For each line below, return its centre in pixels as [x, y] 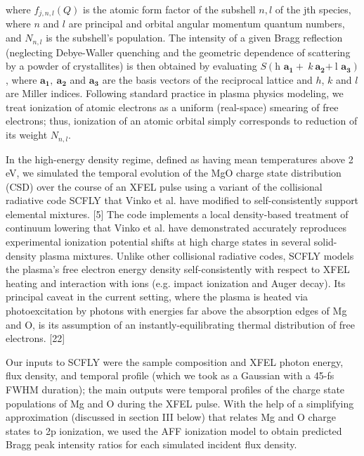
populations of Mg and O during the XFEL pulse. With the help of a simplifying [180, 403]
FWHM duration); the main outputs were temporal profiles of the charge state [175, 389]
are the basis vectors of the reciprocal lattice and [207, 79]
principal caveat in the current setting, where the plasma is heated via [157, 297]
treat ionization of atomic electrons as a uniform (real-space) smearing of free [172, 107]
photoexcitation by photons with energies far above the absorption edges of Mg [176, 311]
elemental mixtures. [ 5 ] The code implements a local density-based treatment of [177, 214]
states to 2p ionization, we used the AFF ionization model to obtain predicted [174, 430]
